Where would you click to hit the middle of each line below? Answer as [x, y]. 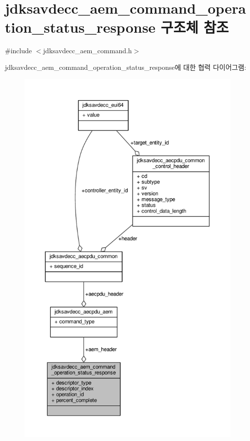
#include [19, 51]
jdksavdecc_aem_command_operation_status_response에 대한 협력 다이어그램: [126, 67]
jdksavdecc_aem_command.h [87, 51]
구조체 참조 [195, 27]
